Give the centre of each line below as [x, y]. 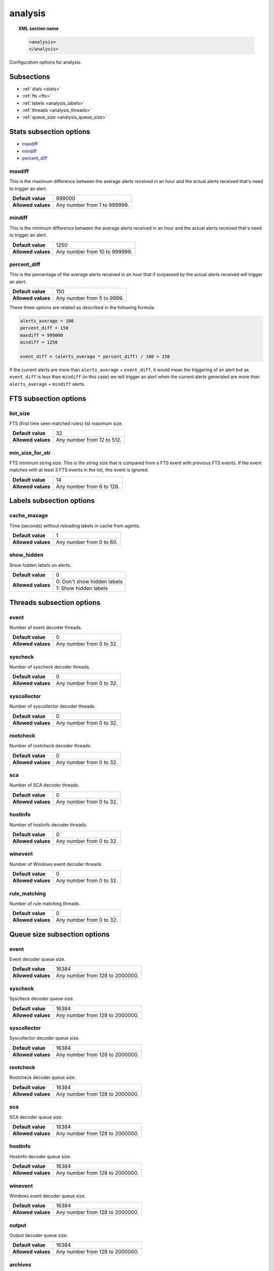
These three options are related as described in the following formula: [82, 308]
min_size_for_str [30, 452]
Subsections [30, 77]
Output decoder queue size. [39, 1235]
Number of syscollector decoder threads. [53, 706]
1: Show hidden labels [82, 588]
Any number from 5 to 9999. [90, 298]
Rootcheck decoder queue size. [43, 1077]
